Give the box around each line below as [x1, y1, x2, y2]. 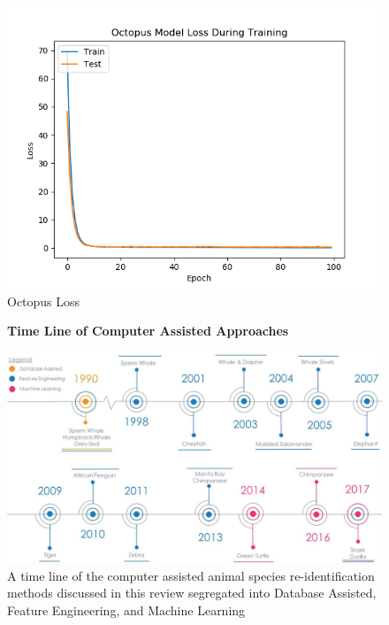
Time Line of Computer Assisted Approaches [7, 321, 289, 340]
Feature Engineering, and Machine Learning [7, 601, 246, 620]
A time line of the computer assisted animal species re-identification [7, 566, 375, 584]
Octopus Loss [7, 291, 80, 310]
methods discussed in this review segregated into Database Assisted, [7, 583, 377, 602]
